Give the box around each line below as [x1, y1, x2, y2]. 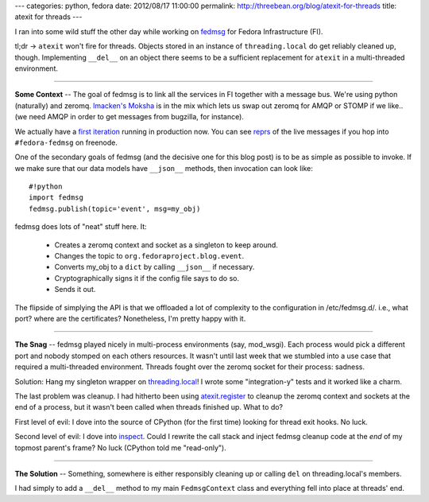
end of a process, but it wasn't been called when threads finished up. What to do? [14, 403, 284, 412]
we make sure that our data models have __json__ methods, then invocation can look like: [14, 163, 314, 173]
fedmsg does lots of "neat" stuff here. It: [14, 222, 147, 232]
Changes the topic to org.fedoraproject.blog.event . [54, 251, 245, 261]
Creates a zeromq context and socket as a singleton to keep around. [54, 239, 278, 250]
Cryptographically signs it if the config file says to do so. [54, 273, 240, 282]
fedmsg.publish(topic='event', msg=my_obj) [29, 204, 201, 213]
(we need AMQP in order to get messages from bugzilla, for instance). [14, 112, 244, 122]
